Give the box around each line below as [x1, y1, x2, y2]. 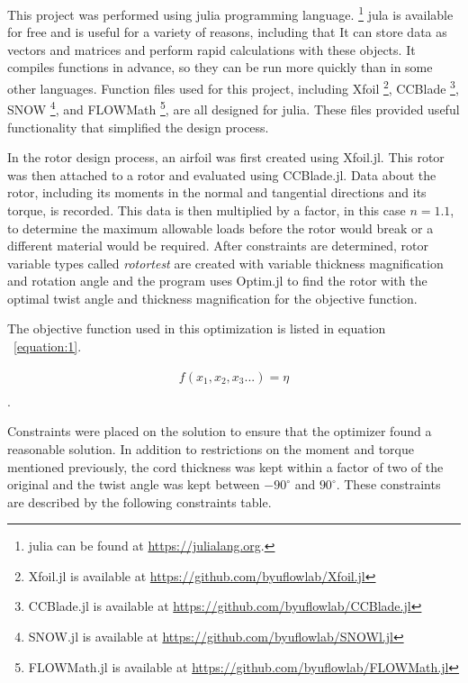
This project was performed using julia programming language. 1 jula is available [7, 3, 454, 23]
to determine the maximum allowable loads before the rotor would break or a [7, 218, 434, 237]
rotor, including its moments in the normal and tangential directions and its [7, 183, 427, 202]
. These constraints [336, 475, 441, 494]
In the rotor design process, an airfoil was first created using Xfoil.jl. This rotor [7, 148, 445, 167]
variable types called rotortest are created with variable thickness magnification [7, 253, 444, 272]
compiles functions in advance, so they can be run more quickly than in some [7, 58, 433, 77]
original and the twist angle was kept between [7, 475, 260, 494]
